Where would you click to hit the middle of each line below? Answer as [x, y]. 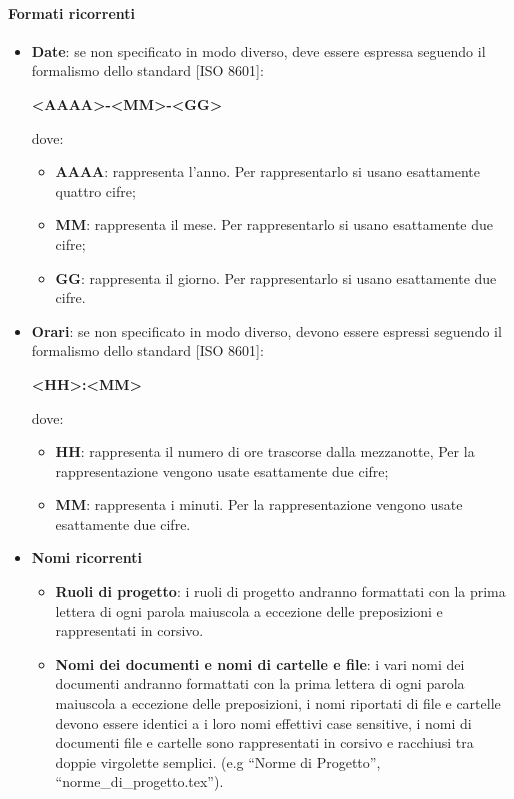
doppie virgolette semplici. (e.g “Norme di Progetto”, [218, 761]
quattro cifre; [95, 190]
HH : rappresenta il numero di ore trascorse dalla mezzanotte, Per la [265, 451]
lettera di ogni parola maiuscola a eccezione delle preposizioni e [249, 610]
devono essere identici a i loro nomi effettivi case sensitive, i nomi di [263, 722]
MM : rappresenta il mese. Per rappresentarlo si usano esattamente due [274, 224]
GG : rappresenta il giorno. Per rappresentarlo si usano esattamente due [276, 277]
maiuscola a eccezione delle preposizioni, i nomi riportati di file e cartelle [278, 703]
